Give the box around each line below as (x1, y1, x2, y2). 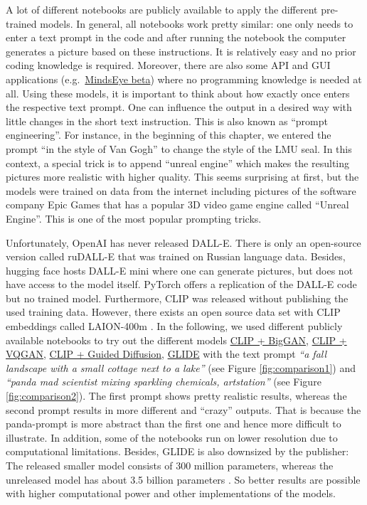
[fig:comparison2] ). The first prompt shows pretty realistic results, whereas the (6, 388, 347, 403)
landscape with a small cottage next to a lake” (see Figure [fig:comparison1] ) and (6, 360, 356, 375)
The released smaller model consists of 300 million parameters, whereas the (6, 458, 334, 472)
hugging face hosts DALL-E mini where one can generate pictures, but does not (6, 262, 353, 277)
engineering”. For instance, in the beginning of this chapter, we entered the (6, 127, 331, 142)
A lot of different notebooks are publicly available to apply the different (6, 2, 318, 16)
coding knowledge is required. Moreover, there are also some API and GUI (6, 58, 331, 73)
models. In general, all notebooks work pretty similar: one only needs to (40, 16, 353, 31)
